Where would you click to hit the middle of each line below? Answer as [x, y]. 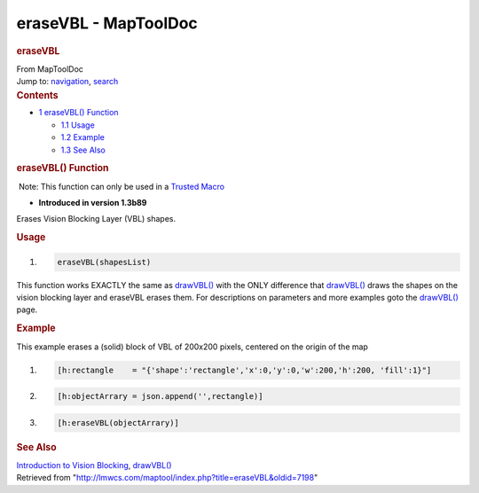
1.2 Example [83, 137]
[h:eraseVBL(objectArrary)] [118, 423]
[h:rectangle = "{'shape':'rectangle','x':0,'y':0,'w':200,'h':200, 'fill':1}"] [244, 370]
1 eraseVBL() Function [79, 113]
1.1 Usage [78, 125]
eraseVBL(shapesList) [104, 262]
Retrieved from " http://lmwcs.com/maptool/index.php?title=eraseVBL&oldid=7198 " [167, 478]
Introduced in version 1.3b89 [93, 203]
